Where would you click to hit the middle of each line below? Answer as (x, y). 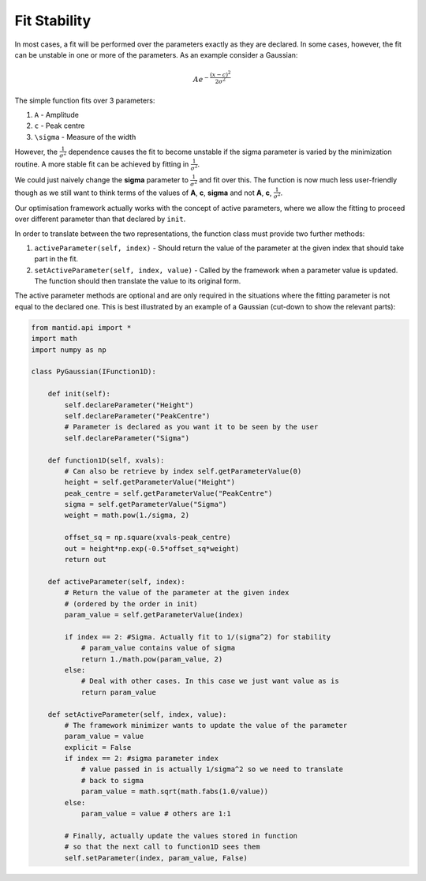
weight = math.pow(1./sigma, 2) (127, 515)
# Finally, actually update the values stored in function (181, 836)
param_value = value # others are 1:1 (156, 814)
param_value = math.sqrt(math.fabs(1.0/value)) (175, 792)
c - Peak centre (60, 126)
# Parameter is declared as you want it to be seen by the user (191, 427)
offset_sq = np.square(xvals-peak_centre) (148, 538)
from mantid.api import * (81, 327)
